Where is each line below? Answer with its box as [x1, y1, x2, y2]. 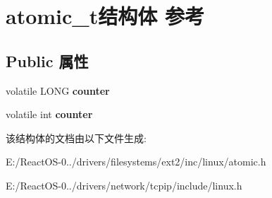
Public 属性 [6, 49, 89, 71]
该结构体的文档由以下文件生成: [6, 130, 147, 145]
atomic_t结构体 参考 [6, 1, 204, 30]
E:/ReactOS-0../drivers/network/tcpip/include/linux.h [6, 177, 242, 192]
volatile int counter [6, 107, 93, 122]
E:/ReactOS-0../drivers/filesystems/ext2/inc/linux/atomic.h [6, 154, 266, 169]
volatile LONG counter [6, 83, 110, 98]
